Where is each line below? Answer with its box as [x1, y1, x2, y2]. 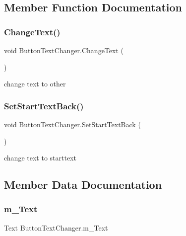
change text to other [4, 79, 66, 89]
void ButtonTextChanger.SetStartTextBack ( [4, 119, 141, 129]
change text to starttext [4, 153, 76, 163]
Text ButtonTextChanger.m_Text [4, 222, 108, 233]
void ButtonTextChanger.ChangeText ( [4, 45, 124, 55]
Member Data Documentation [4, 177, 162, 192]
